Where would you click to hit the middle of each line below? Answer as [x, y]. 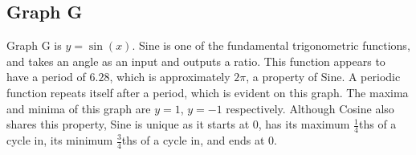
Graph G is [34, 45]
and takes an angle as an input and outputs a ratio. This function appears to [196, 61]
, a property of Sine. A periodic [323, 77]
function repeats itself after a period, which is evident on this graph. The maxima [208, 92]
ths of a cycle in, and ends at [193, 140]
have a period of [46, 77]
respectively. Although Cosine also [310, 108]
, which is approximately [170, 77]
